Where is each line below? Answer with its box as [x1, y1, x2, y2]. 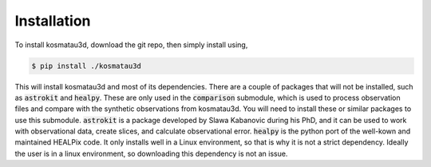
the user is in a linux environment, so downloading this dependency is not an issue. [14, 149, 288, 158]
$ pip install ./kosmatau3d [31, 61, 141, 70]
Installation [14, 12, 91, 30]
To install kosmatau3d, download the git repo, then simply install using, [14, 40, 248, 50]
